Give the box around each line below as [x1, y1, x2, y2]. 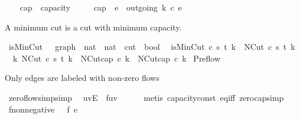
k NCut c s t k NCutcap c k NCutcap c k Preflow [12, 52, 221, 64]
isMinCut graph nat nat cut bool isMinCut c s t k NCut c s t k [8, 40, 295, 53]
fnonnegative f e [8, 103, 77, 115]
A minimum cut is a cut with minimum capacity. [5, 21, 182, 33]
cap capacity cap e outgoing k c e [19, 1, 182, 13]
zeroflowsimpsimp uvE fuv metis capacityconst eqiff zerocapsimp [8, 91, 284, 103]
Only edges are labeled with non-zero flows [5, 72, 159, 84]
